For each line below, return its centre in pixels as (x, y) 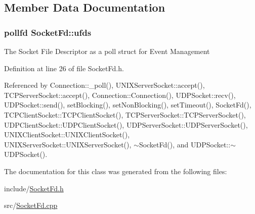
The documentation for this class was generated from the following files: (116, 171)
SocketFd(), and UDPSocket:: (185, 144)
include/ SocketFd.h (34, 188)
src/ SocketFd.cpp (31, 205)
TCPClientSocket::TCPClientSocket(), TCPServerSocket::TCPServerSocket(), (125, 114)
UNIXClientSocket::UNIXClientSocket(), (67, 135)
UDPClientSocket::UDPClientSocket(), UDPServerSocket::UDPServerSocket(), (126, 124)
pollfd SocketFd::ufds (48, 32)
